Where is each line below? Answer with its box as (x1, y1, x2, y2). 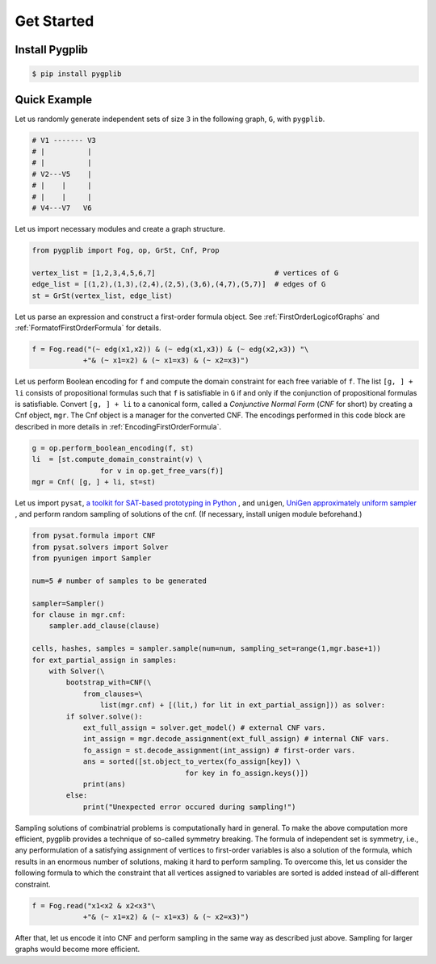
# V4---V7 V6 (31, 203, 92, 212)
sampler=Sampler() (31, 598, 105, 608)
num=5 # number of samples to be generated (31, 576, 208, 585)
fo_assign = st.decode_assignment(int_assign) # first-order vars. (82, 745, 356, 755)
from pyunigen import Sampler (31, 554, 152, 563)
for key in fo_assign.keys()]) (185, 768, 309, 777)
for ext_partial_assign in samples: (31, 655, 178, 664)
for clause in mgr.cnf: (31, 610, 127, 619)
